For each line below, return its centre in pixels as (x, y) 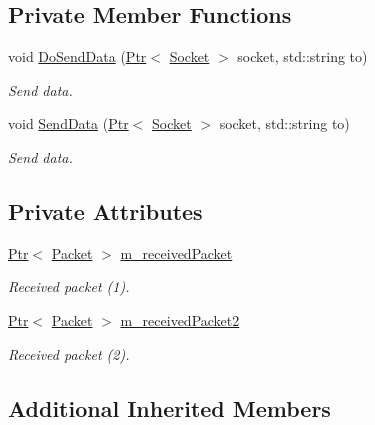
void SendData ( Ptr (68, 123)
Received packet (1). (69, 286)
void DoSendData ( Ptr (77, 56)
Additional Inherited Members (169, 407)
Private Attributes (105, 210)
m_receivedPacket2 (180, 319)
